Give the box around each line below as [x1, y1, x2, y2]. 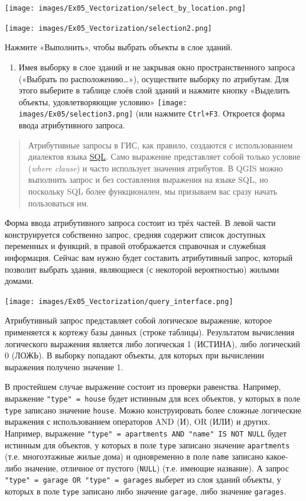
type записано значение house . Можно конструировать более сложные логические [5, 403, 302, 416]
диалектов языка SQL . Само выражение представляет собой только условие [28, 150, 301, 163]
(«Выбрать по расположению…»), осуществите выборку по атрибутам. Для [18, 72, 289, 85]
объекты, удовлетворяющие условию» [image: [18, 95, 187, 108]
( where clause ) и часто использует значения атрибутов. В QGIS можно [28, 161, 283, 174]
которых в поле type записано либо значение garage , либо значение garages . [5, 485, 287, 497]
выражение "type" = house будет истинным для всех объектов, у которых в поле [5, 392, 300, 404]
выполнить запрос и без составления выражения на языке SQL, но [28, 173, 268, 186]
